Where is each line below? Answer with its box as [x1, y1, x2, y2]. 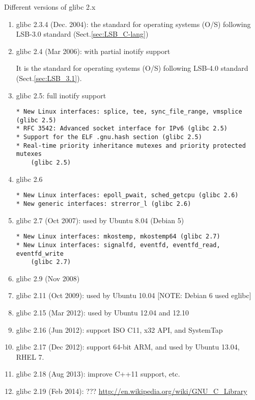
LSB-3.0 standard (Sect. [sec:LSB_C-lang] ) [16, 29, 149, 39]
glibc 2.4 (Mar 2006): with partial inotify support [16, 45, 171, 56]
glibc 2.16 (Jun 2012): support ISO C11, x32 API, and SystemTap [16, 324, 223, 335]
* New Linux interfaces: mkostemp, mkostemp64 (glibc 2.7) [16, 233, 220, 241]
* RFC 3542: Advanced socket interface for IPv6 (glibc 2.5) [16, 125, 228, 132]
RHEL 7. [16, 351, 44, 362]
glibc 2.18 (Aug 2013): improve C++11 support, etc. [16, 368, 180, 379]
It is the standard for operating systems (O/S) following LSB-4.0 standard [16, 63, 248, 73]
